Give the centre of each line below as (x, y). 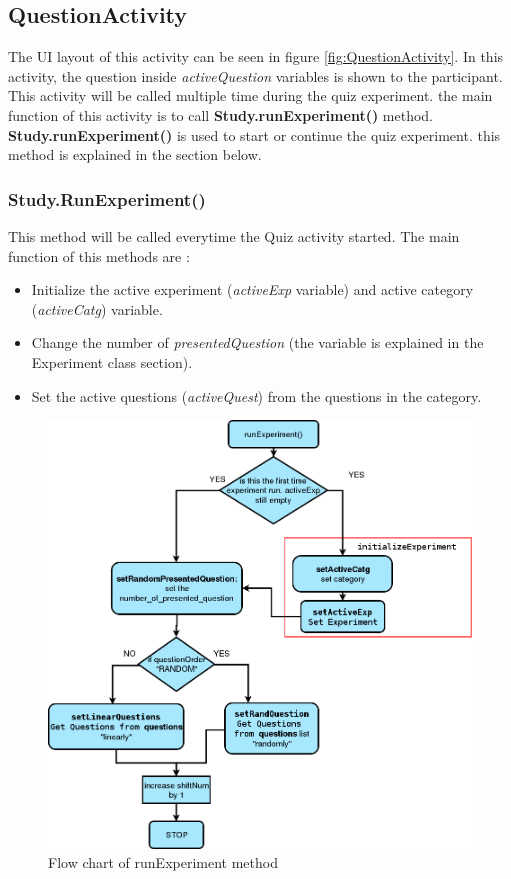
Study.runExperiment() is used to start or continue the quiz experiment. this (254, 134)
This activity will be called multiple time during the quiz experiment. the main (250, 95)
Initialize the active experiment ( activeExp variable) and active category (252, 289)
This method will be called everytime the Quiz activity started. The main (234, 235)
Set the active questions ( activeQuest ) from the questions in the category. (256, 395)
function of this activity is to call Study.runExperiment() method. (220, 114)
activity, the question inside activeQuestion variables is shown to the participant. (255, 75)
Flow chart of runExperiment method (163, 862)
